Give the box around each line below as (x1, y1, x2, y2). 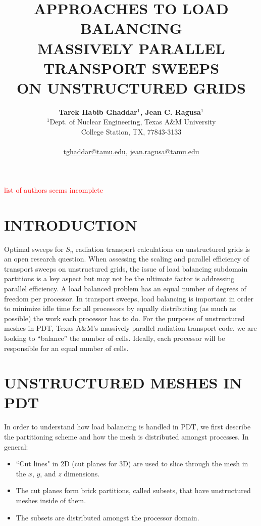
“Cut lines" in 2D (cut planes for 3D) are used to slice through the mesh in (16, 458, 248, 469)
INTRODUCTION (4, 214, 138, 235)
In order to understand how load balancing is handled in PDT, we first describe (4, 421, 251, 432)
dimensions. (64, 468, 100, 478)
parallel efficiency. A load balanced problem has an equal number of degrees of (4, 283, 246, 293)
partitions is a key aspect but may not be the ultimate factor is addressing (4, 273, 235, 284)
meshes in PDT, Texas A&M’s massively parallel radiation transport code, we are (4, 323, 257, 333)
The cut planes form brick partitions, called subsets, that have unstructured (16, 485, 251, 496)
